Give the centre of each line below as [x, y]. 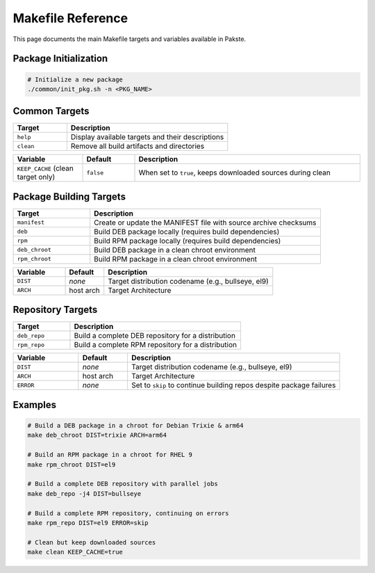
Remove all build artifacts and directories [137, 146]
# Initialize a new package [75, 79]
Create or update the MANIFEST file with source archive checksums [205, 223]
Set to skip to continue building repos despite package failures [233, 385]
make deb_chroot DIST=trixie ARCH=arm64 [97, 435]
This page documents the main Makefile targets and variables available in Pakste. [130, 39]
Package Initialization [60, 59]
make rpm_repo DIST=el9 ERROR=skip [88, 523]
